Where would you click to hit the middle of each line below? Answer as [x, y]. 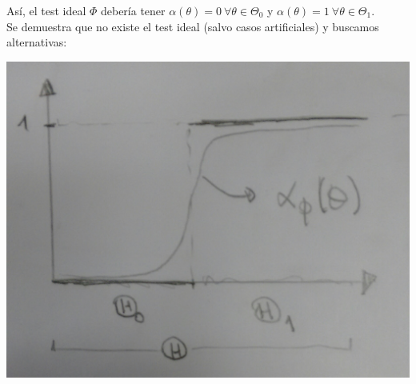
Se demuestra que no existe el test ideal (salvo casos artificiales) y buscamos [193, 26]
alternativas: [37, 42]
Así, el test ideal [46, 10]
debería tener [133, 10]
